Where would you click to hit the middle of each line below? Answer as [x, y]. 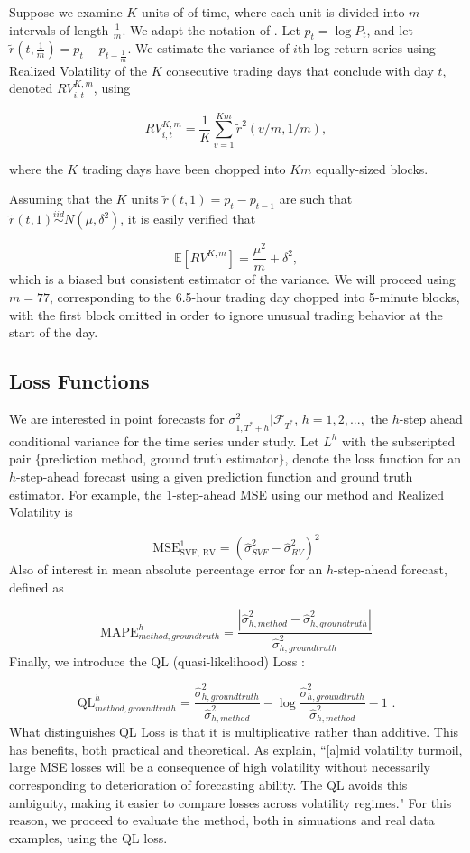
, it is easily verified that [188, 219]
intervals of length [59, 29]
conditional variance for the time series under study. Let [164, 440]
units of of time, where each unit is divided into [273, 12]
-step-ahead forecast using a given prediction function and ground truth [215, 476]
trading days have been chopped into [184, 168]
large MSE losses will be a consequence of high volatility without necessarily [220, 767]
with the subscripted [398, 440]
